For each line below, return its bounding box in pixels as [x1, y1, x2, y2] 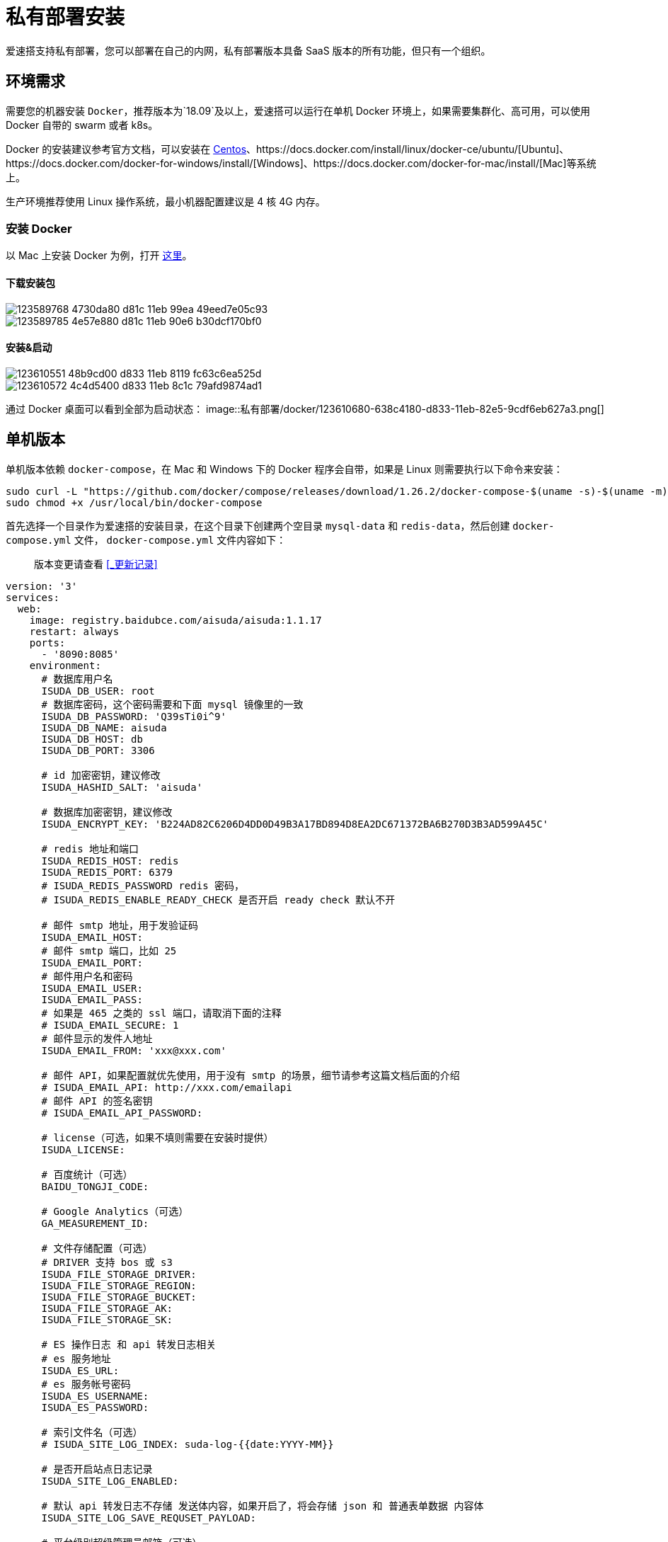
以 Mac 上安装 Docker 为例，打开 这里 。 [6, 249, 192, 262]
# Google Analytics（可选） [41, 1205, 189, 1217]
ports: [29, 636, 66, 649]
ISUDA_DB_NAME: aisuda [41, 721, 167, 733]
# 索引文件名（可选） [41, 1426, 143, 1438]
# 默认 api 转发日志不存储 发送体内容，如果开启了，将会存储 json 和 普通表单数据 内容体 [41, 1500, 484, 1512]
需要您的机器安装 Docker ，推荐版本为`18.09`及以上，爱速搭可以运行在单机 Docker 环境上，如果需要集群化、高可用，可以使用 [6, 104, 590, 117]
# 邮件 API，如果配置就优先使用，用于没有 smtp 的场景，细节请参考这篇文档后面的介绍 [41, 1069, 460, 1081]
